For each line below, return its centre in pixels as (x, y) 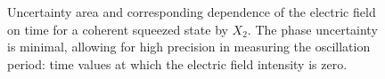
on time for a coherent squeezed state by (118, 29)
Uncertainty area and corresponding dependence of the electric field (192, 12)
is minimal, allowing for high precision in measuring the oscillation (189, 47)
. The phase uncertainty (312, 29)
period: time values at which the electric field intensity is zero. (177, 63)
